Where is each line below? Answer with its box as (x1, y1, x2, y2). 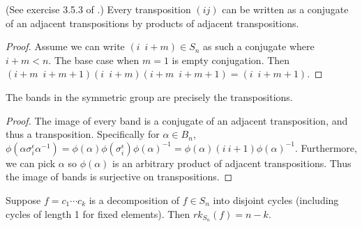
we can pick (6, 155, 56, 170)
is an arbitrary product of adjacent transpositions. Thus (112, 155, 352, 170)
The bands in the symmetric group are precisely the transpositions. (6, 89, 293, 104)
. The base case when (48, 52, 139, 67)
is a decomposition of (89, 192, 179, 207)
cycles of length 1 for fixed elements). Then (6, 206, 190, 221)
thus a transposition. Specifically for (6, 127, 160, 141)
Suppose (6, 192, 41, 207)
